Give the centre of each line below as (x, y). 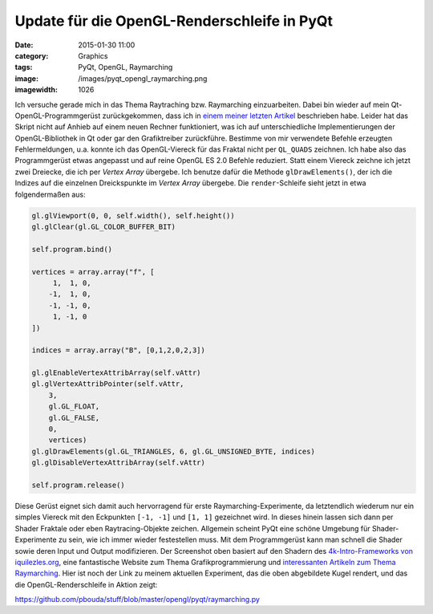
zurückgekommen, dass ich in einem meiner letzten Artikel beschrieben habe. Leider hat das (255, 116)
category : (32, 55)
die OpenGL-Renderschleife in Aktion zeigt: (86, 584)
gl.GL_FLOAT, (74, 407)
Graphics (93, 55)
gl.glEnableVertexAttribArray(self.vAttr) (116, 373)
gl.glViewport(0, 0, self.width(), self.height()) (134, 216)
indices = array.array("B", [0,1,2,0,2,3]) (119, 350)
